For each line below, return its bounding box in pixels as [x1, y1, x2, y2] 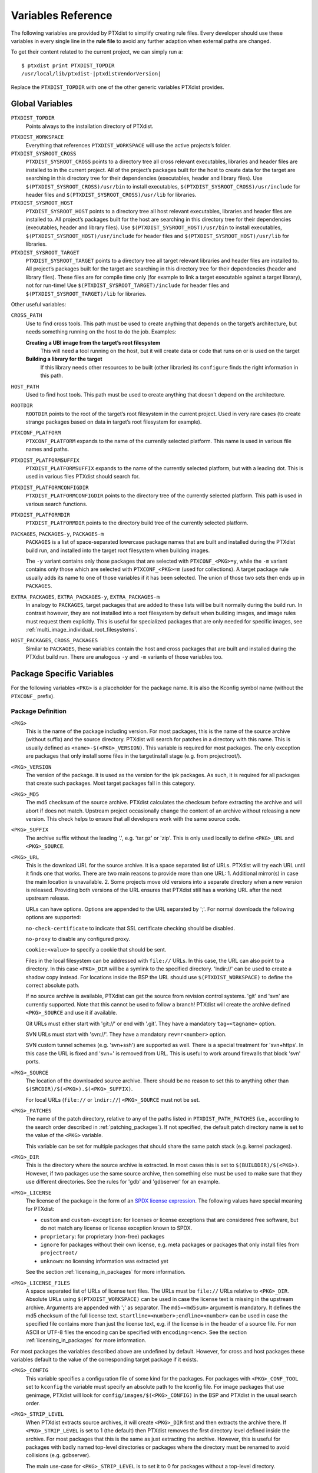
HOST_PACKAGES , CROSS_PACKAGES [11, 637, 98, 644]
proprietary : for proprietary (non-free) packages [40, 1233, 165, 1240]
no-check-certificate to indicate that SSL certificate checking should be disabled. [25, 924, 236, 932]
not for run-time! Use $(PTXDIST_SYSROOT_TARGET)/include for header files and [25, 282, 230, 289]
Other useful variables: [11, 301, 67, 308]
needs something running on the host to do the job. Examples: [25, 328, 177, 335]
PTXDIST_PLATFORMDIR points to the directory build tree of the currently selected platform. [25, 519, 249, 527]
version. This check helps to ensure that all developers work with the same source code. [25, 815, 241, 822]
